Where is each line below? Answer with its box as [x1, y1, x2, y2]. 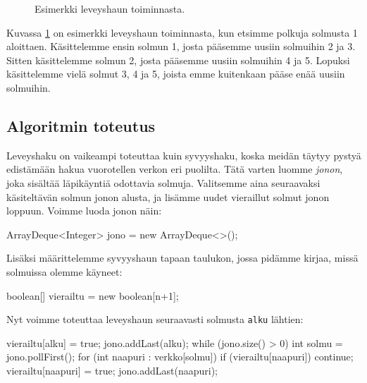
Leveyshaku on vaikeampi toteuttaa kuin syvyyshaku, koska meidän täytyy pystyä [6, 147, 361, 162]
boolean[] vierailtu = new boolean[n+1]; [6, 288, 179, 303]
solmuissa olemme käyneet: [6, 264, 123, 279]
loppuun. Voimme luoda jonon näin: [6, 203, 162, 218]
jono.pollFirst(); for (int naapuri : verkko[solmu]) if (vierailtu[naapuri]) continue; [6, 349, 354, 364]
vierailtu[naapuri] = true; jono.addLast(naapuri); [6, 363, 218, 377]
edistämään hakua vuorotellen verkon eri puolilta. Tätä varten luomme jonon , [6, 162, 343, 176]
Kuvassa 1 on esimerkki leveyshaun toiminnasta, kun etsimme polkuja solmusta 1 [6, 25, 358, 39]
